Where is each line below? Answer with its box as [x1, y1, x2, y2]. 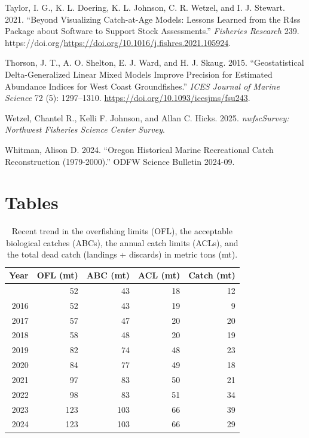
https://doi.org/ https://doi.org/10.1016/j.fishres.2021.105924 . [5, 36, 231, 48]
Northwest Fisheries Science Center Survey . [5, 123, 165, 136]
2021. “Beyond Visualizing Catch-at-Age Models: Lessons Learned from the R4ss [5, 13, 301, 25]
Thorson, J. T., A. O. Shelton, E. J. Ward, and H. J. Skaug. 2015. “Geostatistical [5, 56, 304, 69]
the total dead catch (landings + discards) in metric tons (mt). [7, 248, 238, 261]
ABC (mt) [86, 269, 130, 281]
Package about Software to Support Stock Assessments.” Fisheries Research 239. [5, 24, 299, 37]
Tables [5, 190, 59, 215]
